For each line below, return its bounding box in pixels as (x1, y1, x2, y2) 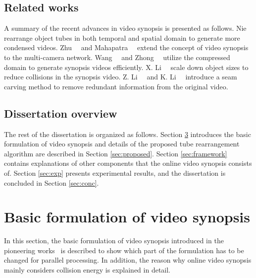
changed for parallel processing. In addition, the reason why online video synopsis (4, 255, 252, 265)
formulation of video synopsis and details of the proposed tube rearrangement (4, 139, 240, 149)
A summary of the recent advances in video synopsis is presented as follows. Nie (4, 23, 247, 33)
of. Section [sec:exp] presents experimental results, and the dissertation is (4, 167, 226, 178)
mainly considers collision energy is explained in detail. (4, 265, 171, 275)
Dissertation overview (4, 105, 117, 121)
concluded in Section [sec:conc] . (4, 177, 99, 188)
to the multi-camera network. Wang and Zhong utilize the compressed (4, 52, 230, 62)
